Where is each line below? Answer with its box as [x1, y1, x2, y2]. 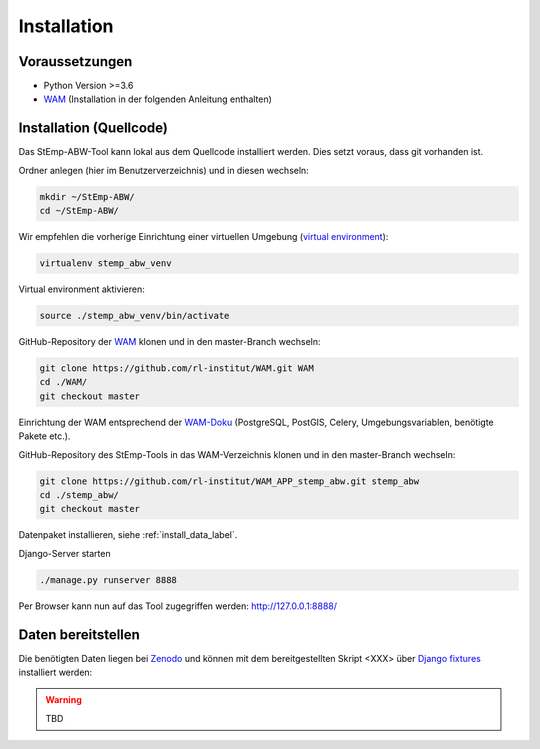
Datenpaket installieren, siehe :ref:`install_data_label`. [18, 529, 238, 541]
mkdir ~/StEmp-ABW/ [39, 191, 135, 202]
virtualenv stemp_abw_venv [39, 258, 172, 269]
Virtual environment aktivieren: [18, 283, 145, 295]
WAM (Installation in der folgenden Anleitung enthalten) [43, 93, 272, 105]
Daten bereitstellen [18, 626, 140, 643]
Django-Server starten [18, 547, 111, 559]
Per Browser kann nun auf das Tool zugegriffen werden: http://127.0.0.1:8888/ [18, 600, 338, 612]
